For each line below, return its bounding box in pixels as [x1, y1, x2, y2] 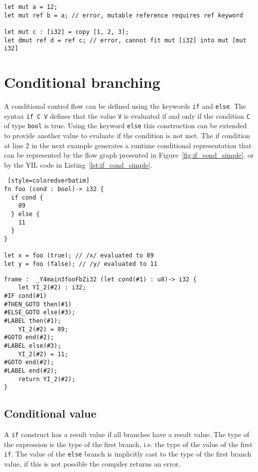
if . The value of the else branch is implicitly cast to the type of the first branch [4, 449, 252, 459]
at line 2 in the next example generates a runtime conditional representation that [4, 140, 252, 150]
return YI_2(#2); [18, 375, 76, 383]
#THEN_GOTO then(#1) [4, 300, 72, 308]
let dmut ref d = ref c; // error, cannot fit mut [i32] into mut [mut [4, 36, 247, 44]
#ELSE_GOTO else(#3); [4, 309, 76, 316]
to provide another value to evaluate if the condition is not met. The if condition [4, 130, 251, 141]
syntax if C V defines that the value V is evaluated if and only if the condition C [4, 110, 250, 121]
